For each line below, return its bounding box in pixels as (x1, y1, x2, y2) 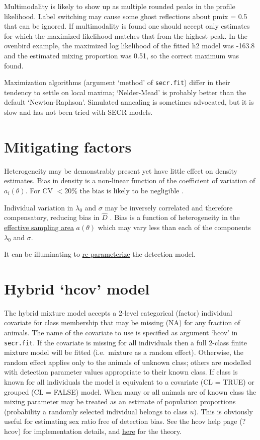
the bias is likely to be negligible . (79, 185, 184, 195)
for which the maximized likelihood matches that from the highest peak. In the (4, 30, 248, 41)
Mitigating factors (4, 136, 132, 157)
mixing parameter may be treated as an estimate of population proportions (4, 396, 236, 407)
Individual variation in (4, 202, 73, 212)
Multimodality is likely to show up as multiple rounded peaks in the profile (4, 1, 235, 11)
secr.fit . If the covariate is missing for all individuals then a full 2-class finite (4, 337, 247, 347)
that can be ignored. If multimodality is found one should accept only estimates (4, 21, 250, 31)
